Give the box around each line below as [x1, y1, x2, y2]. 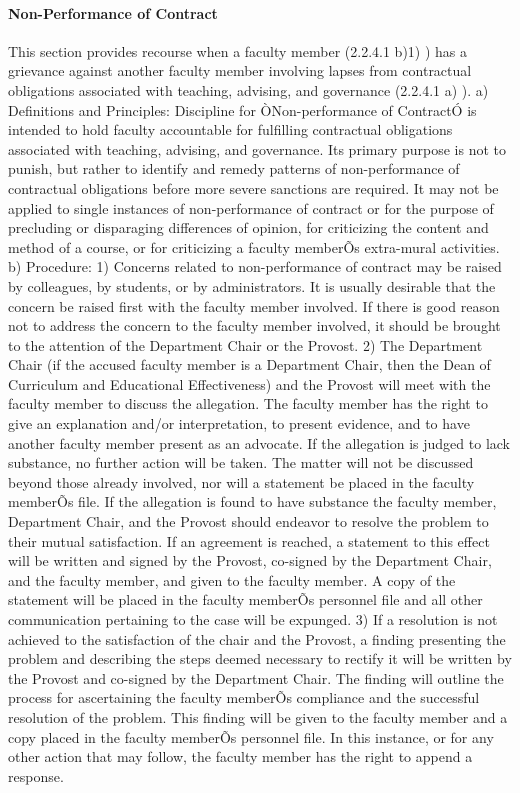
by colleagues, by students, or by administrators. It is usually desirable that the [8, 275, 496, 296]
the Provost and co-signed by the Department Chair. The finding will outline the [8, 667, 504, 688]
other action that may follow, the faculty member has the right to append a [8, 746, 473, 767]
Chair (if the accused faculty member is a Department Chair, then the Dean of [8, 354, 491, 375]
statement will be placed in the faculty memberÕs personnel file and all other [8, 589, 483, 610]
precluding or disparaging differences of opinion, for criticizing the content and [8, 217, 489, 238]
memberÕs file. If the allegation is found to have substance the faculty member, [8, 491, 497, 512]
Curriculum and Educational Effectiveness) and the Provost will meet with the [8, 373, 491, 394]
